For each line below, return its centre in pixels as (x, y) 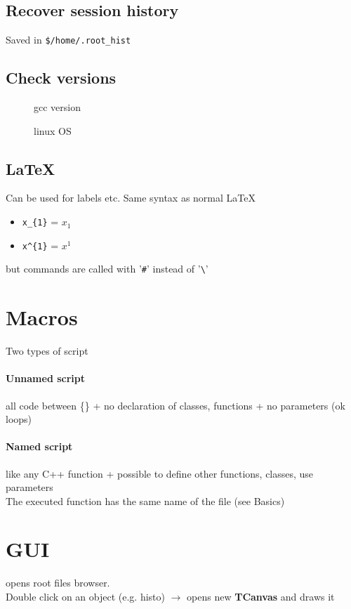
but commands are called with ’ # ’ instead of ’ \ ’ (107, 269)
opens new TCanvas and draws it (261, 597)
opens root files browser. (58, 583)
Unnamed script (46, 378)
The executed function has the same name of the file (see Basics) (145, 500)
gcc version (57, 107)
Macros (42, 317)
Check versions (61, 78)
